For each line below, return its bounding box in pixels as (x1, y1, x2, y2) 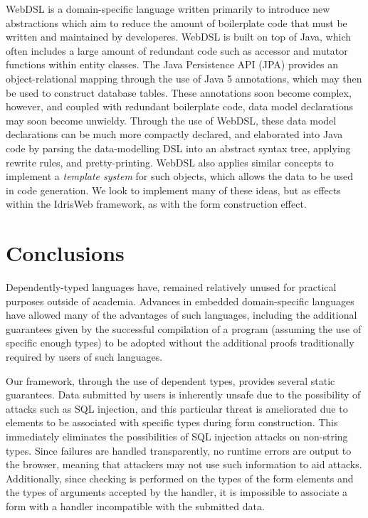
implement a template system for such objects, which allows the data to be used (6, 169, 354, 184)
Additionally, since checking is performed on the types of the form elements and (6, 470, 354, 485)
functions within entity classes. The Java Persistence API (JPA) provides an (6, 57, 339, 72)
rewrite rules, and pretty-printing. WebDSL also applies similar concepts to (6, 154, 334, 169)
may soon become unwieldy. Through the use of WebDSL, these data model (6, 112, 337, 127)
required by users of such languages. (6, 349, 163, 364)
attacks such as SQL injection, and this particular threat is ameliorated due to (6, 401, 348, 416)
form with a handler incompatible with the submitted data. (6, 498, 265, 513)
